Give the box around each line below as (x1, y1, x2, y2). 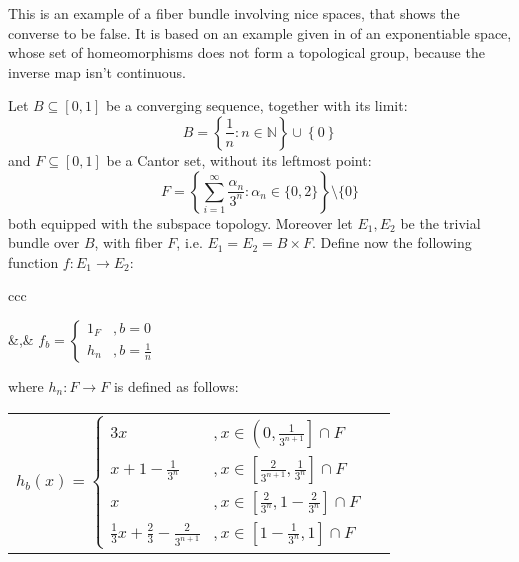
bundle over (8, 232, 80, 253)
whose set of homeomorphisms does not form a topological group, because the (8, 42, 485, 63)
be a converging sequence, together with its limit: (105, 95, 408, 116)
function (8, 251, 59, 272)
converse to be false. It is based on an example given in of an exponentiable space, (8, 22, 512, 43)
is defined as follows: (113, 375, 239, 396)
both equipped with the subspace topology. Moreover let (8, 212, 353, 233)
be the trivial (400, 212, 481, 233)
